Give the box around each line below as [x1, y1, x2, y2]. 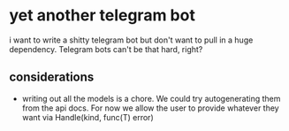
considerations [9, 70, 95, 85]
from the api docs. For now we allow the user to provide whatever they [21, 103, 280, 113]
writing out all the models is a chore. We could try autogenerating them [21, 93, 281, 104]
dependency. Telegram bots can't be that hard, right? [9, 43, 203, 54]
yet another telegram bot [9, 5, 196, 26]
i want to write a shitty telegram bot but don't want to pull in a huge [9, 35, 254, 45]
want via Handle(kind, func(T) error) [21, 112, 154, 122]
